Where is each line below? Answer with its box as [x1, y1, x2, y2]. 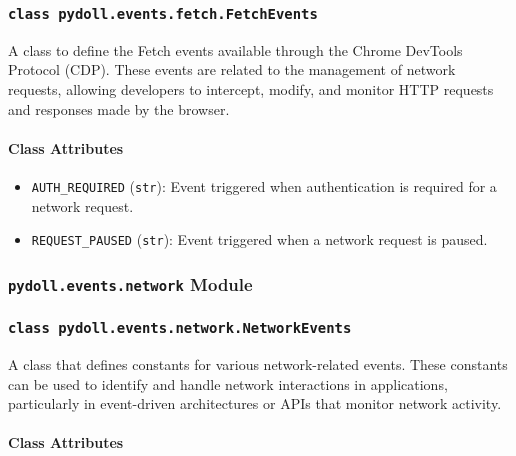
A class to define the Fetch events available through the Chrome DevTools [8, 39, 463, 60]
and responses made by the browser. [8, 98, 230, 119]
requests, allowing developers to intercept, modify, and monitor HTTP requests [8, 78, 494, 99]
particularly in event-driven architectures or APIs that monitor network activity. [8, 393, 502, 414]
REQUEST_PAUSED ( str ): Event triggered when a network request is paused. [31, 229, 488, 250]
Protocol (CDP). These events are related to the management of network [8, 59, 456, 80]
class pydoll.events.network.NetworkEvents [8, 320, 352, 337]
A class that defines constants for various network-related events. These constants [8, 354, 508, 375]
